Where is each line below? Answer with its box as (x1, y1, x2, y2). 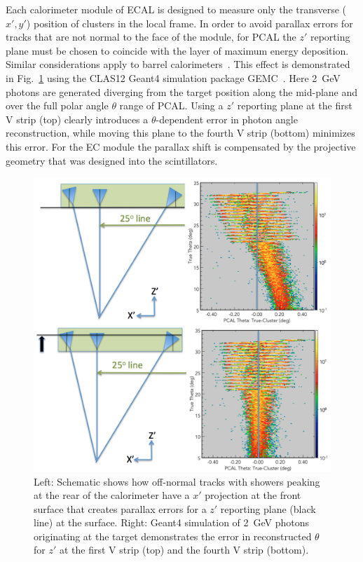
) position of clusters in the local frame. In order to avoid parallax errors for (26, 15, 353, 30)
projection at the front (205, 488, 301, 502)
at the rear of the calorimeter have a (34, 488, 190, 502)
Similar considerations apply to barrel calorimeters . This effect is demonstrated (6, 57, 350, 71)
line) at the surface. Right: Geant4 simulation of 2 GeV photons (34, 515, 310, 530)
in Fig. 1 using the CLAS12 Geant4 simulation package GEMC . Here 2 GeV (6, 70, 341, 85)
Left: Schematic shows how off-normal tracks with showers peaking (34, 474, 320, 488)
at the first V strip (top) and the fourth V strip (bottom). (59, 542, 309, 557)
